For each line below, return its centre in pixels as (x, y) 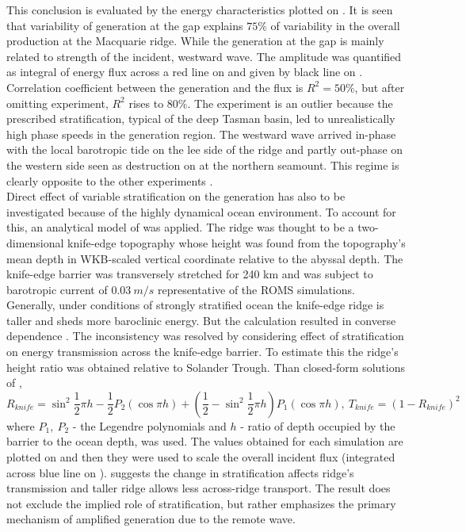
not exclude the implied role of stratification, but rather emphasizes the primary (201, 503)
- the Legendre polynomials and (149, 425)
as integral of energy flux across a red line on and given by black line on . (185, 72)
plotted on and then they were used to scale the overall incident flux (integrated (201, 457)
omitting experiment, (57, 103)
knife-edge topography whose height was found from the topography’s (237, 242)
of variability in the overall (335, 25)
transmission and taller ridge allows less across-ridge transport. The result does (199, 488)
